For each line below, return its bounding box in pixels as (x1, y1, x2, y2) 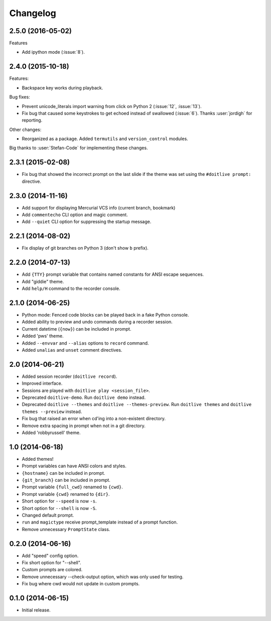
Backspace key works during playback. (22, 84, 103, 90)
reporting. (22, 117, 43, 123)
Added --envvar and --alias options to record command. (22, 340, 149, 346)
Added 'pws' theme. (22, 333, 64, 339)
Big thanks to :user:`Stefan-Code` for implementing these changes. (9, 145, 148, 151)
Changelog (9, 8, 56, 19)
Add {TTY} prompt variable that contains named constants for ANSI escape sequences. (22, 271, 204, 277)
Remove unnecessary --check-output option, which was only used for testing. (22, 573, 184, 580)
